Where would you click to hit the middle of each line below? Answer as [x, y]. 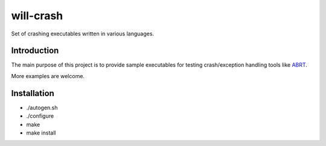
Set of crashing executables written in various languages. [82, 34]
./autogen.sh [42, 108]
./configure [40, 116]
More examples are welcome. [48, 76]
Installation [33, 93]
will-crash [37, 16]
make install [41, 133]
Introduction [35, 51]
